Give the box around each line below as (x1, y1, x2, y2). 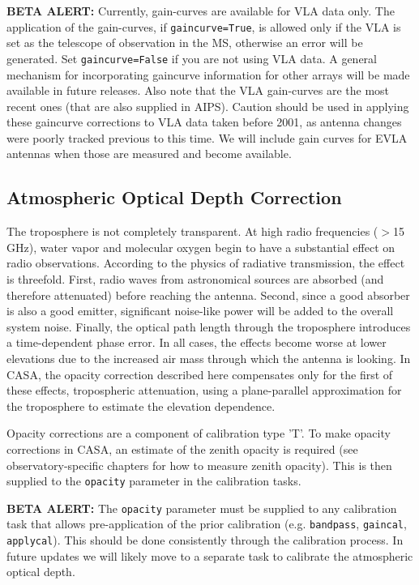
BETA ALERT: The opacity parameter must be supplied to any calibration (6, 499, 397, 516)
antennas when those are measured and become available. (6, 145, 292, 162)
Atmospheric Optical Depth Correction (6, 185, 342, 210)
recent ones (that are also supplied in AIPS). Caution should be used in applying (6, 97, 409, 114)
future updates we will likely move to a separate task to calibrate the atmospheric (6, 547, 413, 564)
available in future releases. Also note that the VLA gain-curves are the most (6, 82, 390, 99)
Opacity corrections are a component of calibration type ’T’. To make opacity (6, 425, 391, 442)
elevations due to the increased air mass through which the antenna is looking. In (6, 350, 411, 367)
